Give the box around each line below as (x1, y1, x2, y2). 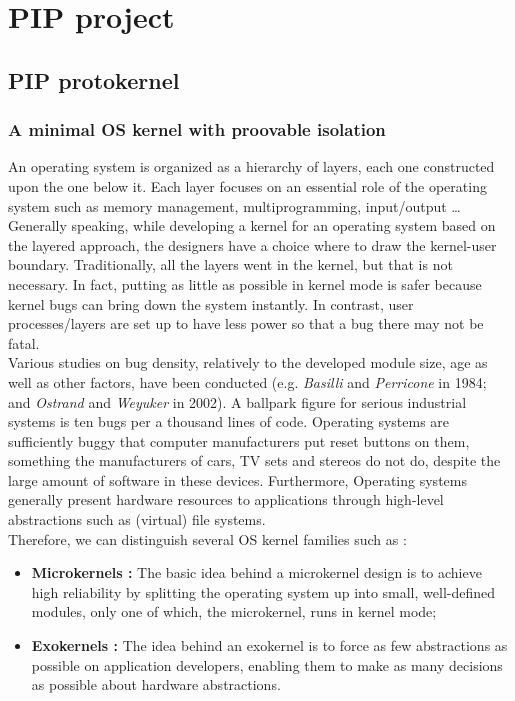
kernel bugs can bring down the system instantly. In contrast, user (8, 293, 414, 314)
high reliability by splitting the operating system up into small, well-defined (31, 581, 495, 602)
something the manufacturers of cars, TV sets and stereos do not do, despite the (8, 450, 501, 471)
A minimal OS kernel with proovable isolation (8, 117, 386, 142)
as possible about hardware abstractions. (31, 674, 281, 695)
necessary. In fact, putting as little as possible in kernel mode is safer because (8, 273, 482, 294)
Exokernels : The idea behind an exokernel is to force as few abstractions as (31, 635, 508, 656)
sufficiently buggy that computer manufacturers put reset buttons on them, (8, 430, 470, 451)
